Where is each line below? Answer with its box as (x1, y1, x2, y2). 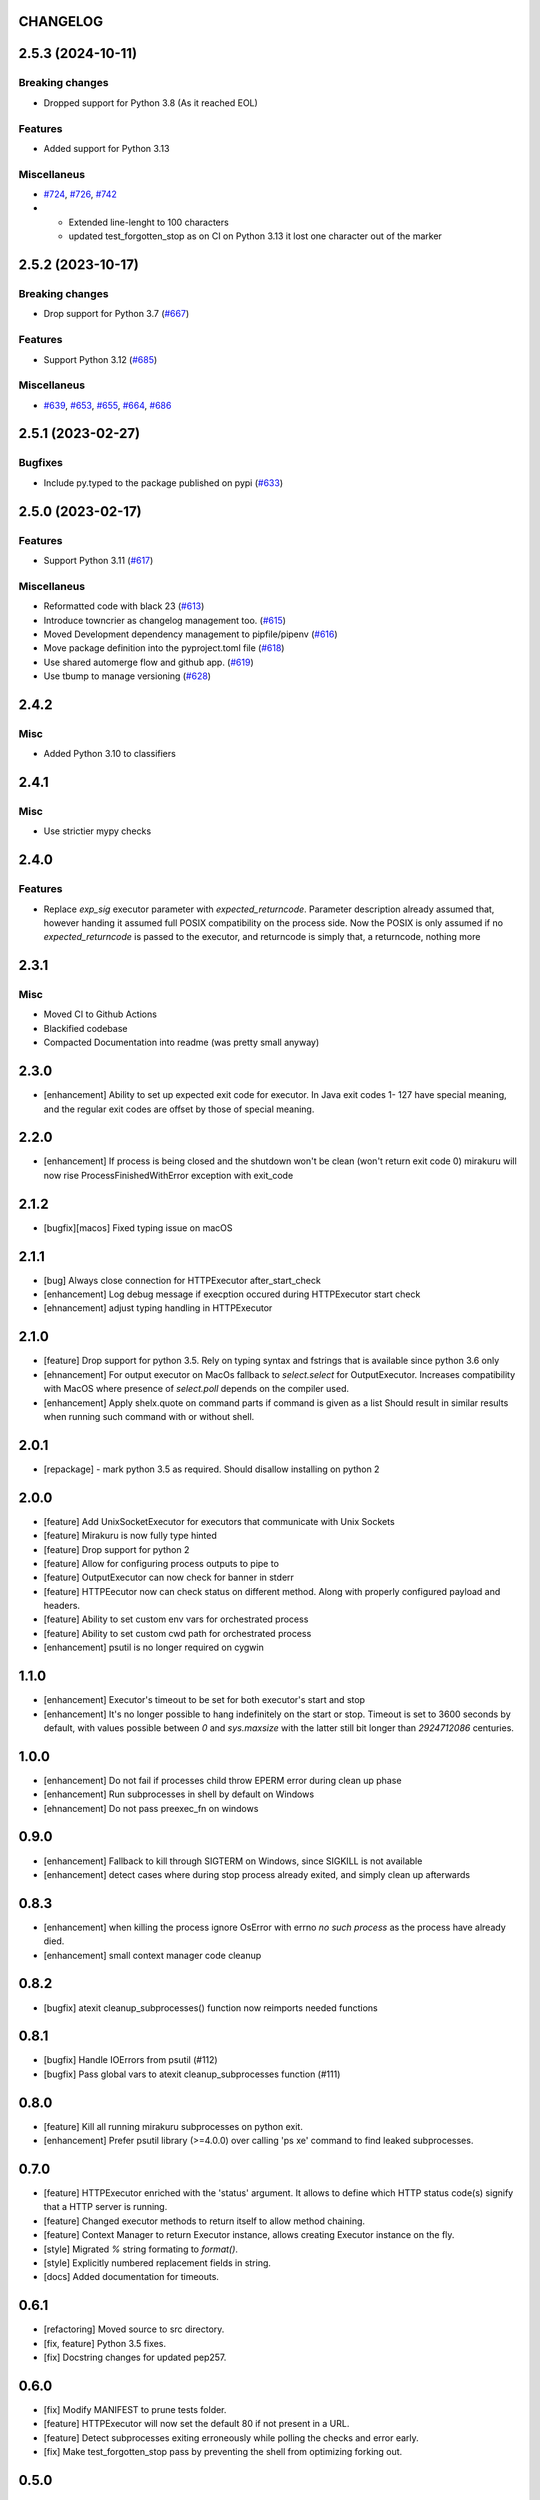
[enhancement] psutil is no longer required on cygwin (43, 1641, 264, 1654)
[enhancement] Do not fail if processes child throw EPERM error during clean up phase (43, 1774, 402, 1786)
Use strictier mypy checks (43, 825, 152, 837)
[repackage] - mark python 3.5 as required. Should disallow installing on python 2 (43, 1463, 380, 1475)
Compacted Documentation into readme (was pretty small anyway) (43, 1036, 320, 1049)
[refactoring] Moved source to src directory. (43, 2323, 225, 2335)
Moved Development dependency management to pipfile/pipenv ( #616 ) (43, 628, 339, 640)
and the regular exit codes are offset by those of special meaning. (43, 1103, 315, 1115)
